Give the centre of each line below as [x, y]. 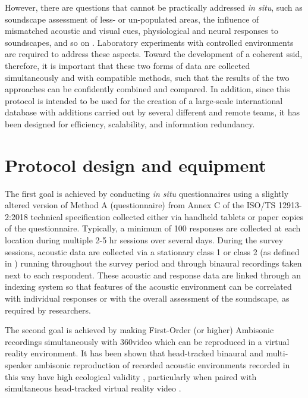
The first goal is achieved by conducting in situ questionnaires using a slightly [147, 193]
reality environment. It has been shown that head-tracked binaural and [134, 353]
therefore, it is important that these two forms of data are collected [128, 65]
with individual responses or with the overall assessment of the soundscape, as [147, 298]
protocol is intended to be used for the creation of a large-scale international [144, 100]
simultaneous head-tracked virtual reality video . [93, 388]
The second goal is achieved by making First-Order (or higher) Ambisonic [139, 330]
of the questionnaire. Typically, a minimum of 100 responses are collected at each [153, 228]
